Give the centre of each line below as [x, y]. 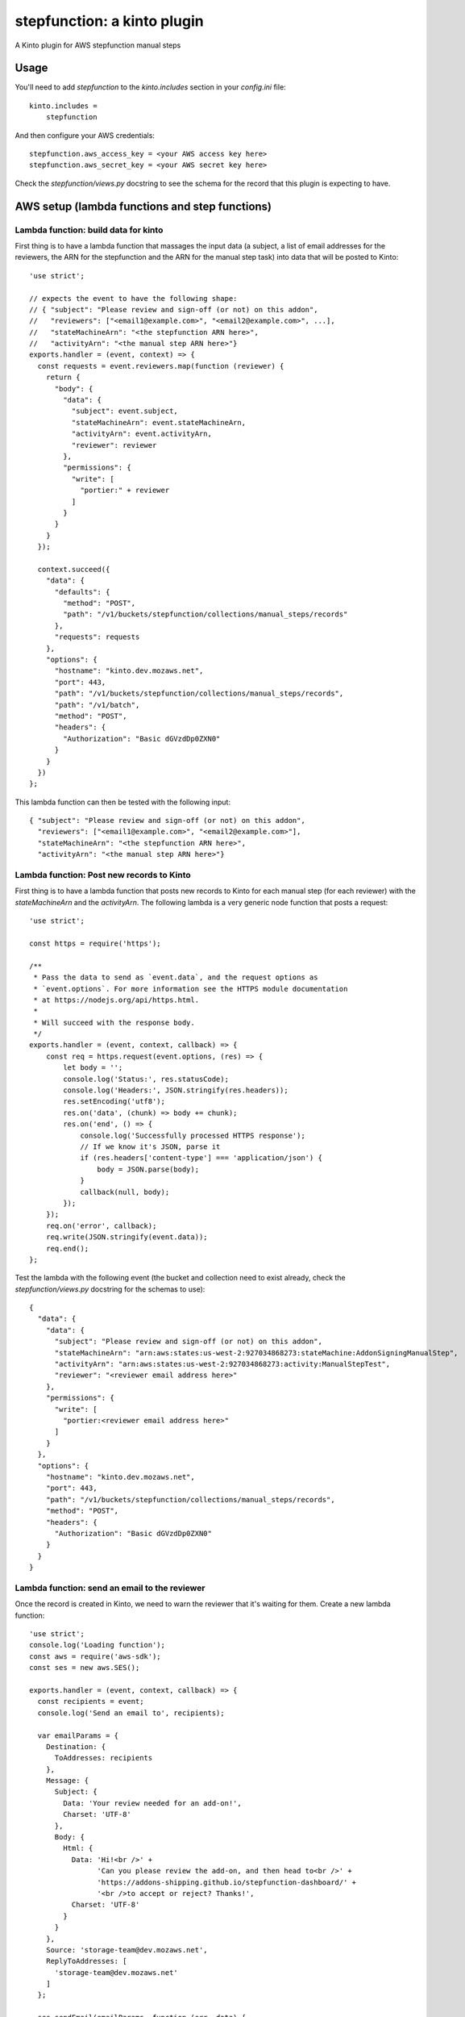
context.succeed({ [74, 569]
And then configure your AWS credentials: [85, 135]
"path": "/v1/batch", [97, 705]
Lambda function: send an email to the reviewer [110, 1588]
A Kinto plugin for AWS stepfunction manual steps [98, 45]
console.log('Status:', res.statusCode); [146, 1079]
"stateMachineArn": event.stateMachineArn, [158, 422]
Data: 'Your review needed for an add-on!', [152, 1803]
